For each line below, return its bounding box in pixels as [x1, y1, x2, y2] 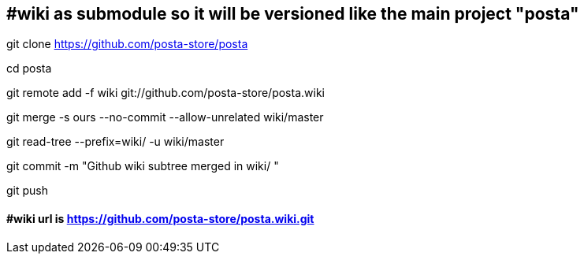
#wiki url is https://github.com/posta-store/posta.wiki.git [6, 212, 314, 226]
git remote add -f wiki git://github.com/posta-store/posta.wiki [6, 86, 325, 100]
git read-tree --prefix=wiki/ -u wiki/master [6, 135, 225, 149]
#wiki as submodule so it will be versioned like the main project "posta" [6, 4, 579, 24]
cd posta [6, 61, 52, 76]
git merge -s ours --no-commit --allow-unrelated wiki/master [6, 110, 324, 124]
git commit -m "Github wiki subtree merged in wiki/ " [6, 159, 279, 173]
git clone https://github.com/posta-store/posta [6, 37, 248, 51]
